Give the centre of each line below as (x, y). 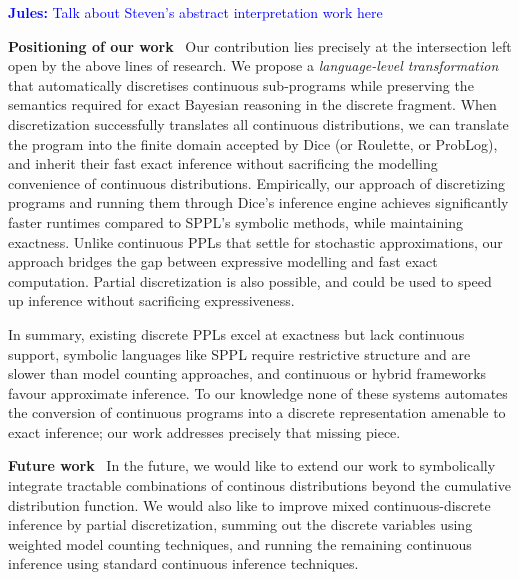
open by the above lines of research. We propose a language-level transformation (253, 65)
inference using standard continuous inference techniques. (183, 563)
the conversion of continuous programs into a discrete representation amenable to (257, 412)
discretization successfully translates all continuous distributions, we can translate (258, 123)
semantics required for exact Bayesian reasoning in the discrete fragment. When (252, 104)
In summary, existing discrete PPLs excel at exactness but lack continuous (236, 333)
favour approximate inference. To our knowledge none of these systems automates (258, 392)
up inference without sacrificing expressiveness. (151, 300)
